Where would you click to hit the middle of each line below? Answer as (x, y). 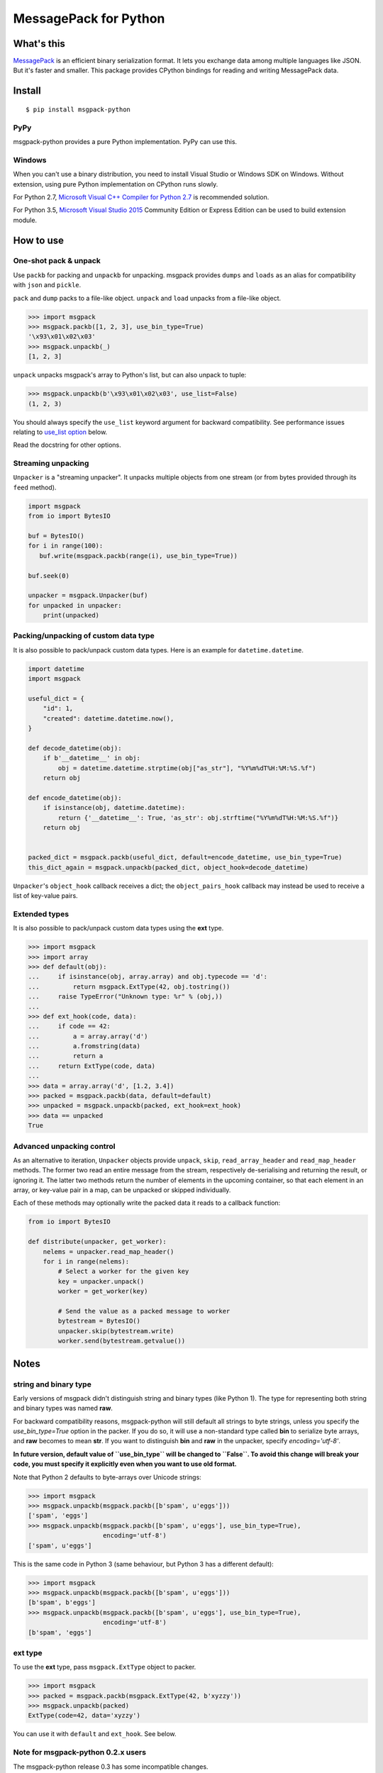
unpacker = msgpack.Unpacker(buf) (88, 595)
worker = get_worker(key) (103, 1291)
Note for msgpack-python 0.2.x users (80, 1752)
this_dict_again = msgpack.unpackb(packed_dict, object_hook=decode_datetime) (168, 867)
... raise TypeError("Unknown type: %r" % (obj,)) (125, 997)
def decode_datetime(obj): (75, 748)
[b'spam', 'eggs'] (60, 1632)
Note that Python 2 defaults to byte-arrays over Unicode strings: (107, 1477)
